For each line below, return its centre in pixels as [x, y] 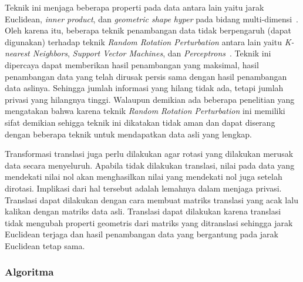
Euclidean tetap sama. [45, 245]
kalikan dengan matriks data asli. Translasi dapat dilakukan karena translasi [143, 211]
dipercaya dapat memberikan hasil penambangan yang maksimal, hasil [132, 64]
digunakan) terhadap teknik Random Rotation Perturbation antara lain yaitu [143, 41]
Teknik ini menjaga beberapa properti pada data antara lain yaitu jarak [134, 7]
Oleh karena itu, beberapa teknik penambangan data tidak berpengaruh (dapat [148, 30]
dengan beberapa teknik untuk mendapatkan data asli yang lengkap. [128, 134]
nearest [17, 53]
